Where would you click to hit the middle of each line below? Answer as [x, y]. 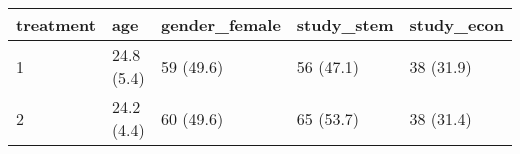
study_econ [456, 24]
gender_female [220, 24]
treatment [56, 24]
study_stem [345, 24]
